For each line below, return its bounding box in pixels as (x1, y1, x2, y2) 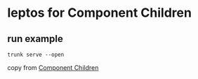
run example (7, 33, 63, 45)
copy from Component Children (7, 64, 99, 71)
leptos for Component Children (7, 5, 192, 21)
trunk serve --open (7, 51, 65, 58)
